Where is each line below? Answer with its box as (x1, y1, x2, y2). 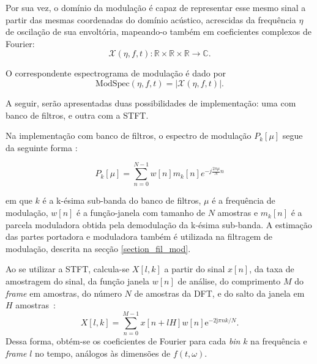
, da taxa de (249, 262, 294, 275)
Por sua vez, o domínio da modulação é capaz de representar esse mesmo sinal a (6, 1, 306, 13)
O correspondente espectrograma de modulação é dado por (6, 67, 226, 80)
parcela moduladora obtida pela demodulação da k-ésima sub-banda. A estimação (6, 218, 312, 231)
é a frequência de (212, 194, 275, 207)
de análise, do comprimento (177, 275, 281, 288)
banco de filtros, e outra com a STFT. (6, 108, 149, 121)
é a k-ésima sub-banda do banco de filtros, (42, 194, 201, 207)
